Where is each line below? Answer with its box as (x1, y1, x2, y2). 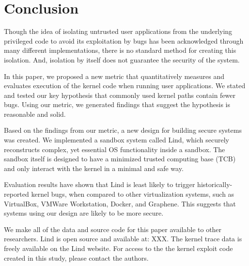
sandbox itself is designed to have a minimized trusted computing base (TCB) (4, 154, 236, 164)
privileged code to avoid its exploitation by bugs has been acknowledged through (4, 35, 244, 46)
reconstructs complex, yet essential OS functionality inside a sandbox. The (4, 144, 225, 154)
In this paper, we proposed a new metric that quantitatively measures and (4, 71, 225, 81)
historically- (197, 179, 233, 189)
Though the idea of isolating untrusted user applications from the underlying (4, 26, 233, 36)
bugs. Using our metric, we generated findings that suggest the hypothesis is (4, 99, 230, 110)
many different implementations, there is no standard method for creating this (4, 45, 236, 55)
